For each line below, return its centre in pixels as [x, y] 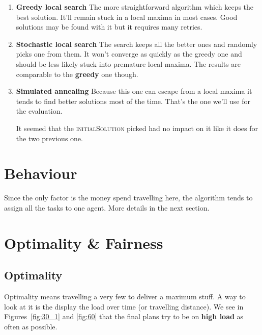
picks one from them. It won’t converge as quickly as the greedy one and [129, 54]
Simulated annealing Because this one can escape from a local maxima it [134, 91]
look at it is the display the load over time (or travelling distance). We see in [124, 306]
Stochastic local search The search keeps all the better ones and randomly [137, 44]
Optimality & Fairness [84, 242]
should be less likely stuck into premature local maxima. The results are [128, 63]
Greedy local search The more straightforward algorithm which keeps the [135, 7]
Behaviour [41, 173]
